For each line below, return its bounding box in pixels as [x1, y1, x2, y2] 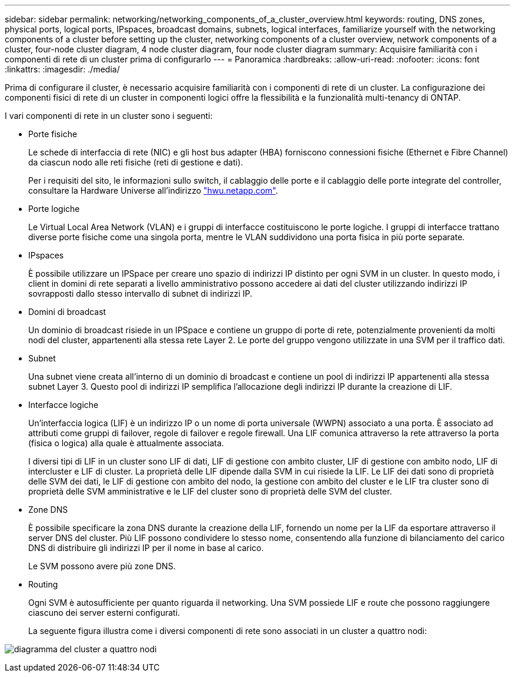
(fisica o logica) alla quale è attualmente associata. [28, 438, 224, 448]
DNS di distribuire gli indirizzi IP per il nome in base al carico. [28, 543, 264, 553]
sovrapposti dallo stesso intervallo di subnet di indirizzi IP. [28, 288, 253, 298]
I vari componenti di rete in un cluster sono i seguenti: [5, 111, 213, 121]
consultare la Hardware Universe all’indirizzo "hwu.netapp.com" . [28, 185, 278, 195]
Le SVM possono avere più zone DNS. [28, 561, 176, 571]
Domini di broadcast [28, 307, 106, 317]
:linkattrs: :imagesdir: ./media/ [5, 64, 120, 74]
